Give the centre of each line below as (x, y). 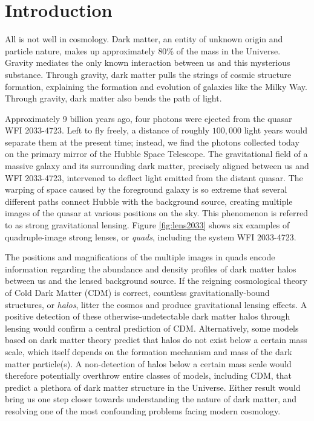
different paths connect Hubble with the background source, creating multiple (149, 201)
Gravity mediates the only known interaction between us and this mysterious (148, 63)
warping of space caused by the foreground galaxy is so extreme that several (146, 189)
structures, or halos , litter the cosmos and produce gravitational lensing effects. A (156, 304)
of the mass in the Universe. (228, 50)
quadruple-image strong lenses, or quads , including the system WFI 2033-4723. (151, 236)
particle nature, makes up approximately (80, 50)
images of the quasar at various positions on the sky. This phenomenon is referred (156, 213)
